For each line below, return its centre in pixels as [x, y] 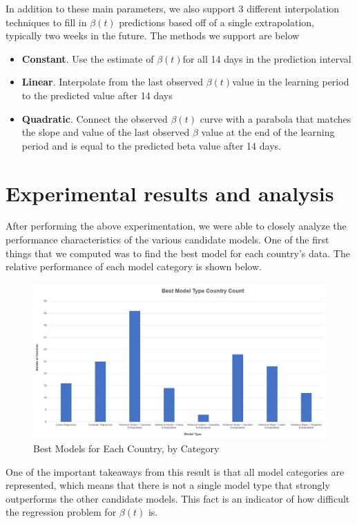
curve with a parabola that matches [276, 118]
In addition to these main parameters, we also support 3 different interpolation [173, 8]
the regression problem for [61, 512]
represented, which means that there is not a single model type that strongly [168, 485]
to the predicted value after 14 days [97, 95]
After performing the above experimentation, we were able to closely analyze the [176, 226]
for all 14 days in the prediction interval [267, 58]
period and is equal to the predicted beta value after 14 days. [151, 145]
